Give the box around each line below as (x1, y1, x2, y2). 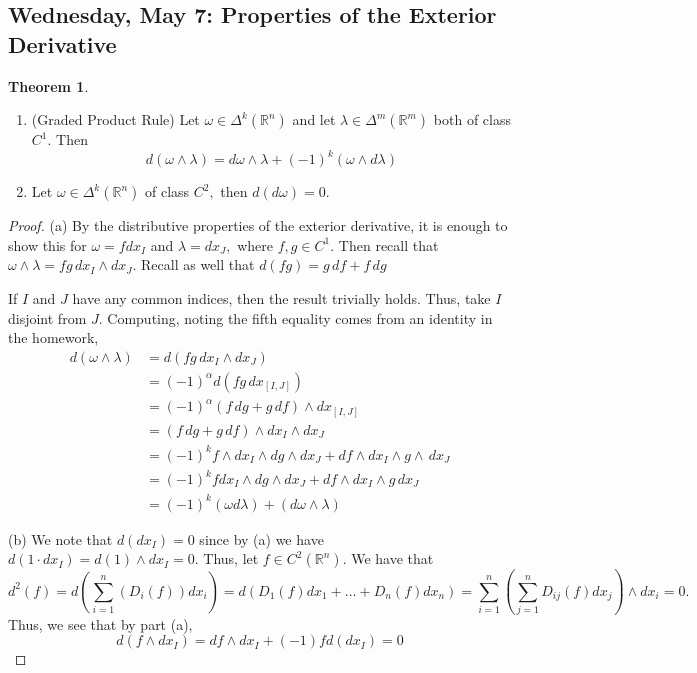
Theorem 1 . (8, 75, 89, 96)
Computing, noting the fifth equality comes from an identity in (107, 307, 493, 328)
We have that (351, 548, 434, 569)
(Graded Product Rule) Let (31, 109, 200, 130)
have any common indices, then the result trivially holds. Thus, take (72, 288, 491, 309)
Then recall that (338, 234, 439, 255)
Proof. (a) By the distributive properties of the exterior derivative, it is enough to (8, 215, 508, 236)
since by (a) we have (199, 528, 324, 549)
